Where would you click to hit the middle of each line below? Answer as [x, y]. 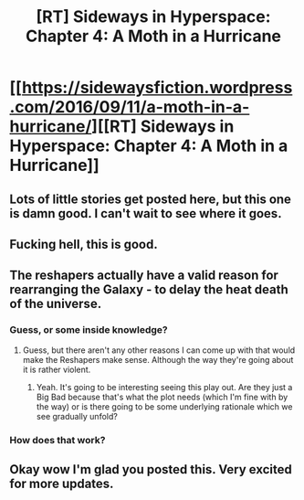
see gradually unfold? [77, 416]
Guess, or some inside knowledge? [89, 330]
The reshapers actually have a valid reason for [144, 276]
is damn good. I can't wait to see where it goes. [146, 213]
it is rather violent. [57, 369]
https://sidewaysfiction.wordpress [157, 88]
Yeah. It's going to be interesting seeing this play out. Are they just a [164, 387]
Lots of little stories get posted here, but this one [151, 199]
